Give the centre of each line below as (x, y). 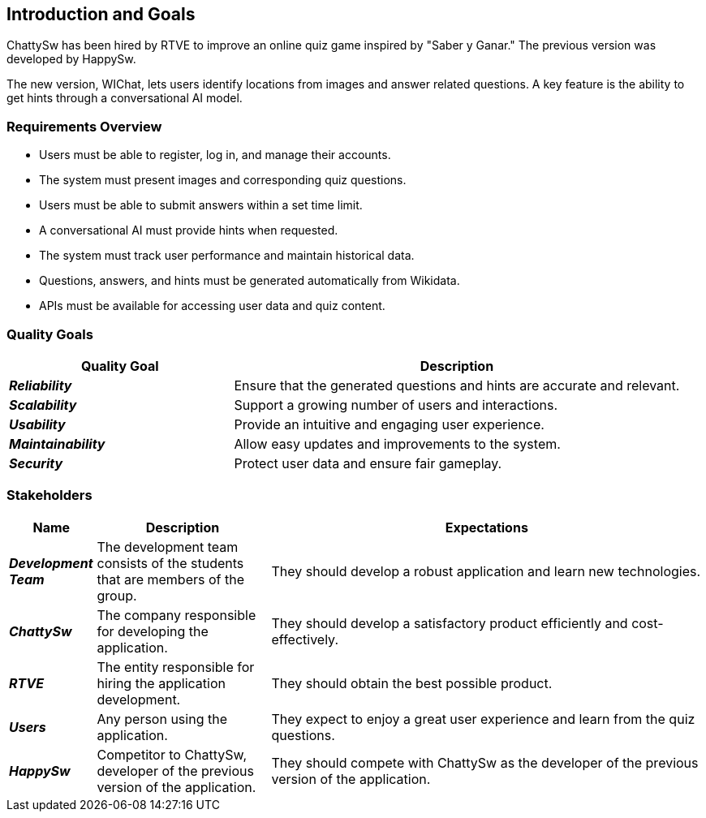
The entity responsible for (176, 667)
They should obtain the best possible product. (412, 683)
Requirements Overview (84, 126)
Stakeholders (50, 495)
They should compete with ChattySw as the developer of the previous (485, 762)
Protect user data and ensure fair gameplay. (368, 463)
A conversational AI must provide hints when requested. (189, 230)
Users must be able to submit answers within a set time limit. (201, 205)
